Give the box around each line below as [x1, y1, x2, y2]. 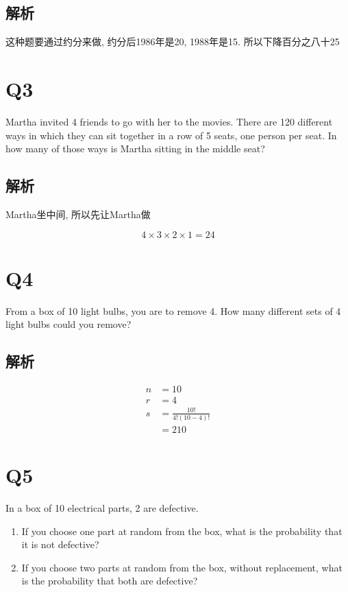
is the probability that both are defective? [21, 573, 198, 588]
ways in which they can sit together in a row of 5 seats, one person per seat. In [5, 128, 337, 142]
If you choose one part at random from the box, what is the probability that [21, 523, 343, 538]
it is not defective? [21, 537, 99, 552]
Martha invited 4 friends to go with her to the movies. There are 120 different [5, 114, 333, 128]
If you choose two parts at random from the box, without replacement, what [21, 560, 343, 574]
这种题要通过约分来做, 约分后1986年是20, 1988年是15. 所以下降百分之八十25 [5, 34, 340, 49]
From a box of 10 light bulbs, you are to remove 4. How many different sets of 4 [5, 303, 341, 318]
